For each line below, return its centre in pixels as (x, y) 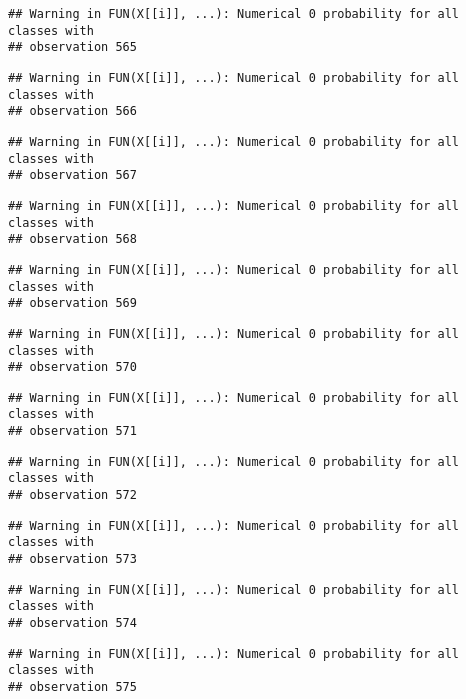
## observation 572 (72, 495)
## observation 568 (72, 239)
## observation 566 (72, 111)
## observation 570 (72, 367)
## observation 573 (72, 559)
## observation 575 (72, 687)
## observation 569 (72, 303)
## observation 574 (72, 623)
